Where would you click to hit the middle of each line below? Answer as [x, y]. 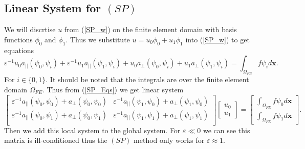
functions [18, 39]
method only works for [169, 140]
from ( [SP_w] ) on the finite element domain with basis [150, 29]
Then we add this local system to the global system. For [92, 130]
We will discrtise [30, 29]
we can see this [226, 130]
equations [19, 50]
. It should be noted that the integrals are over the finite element [147, 79]
